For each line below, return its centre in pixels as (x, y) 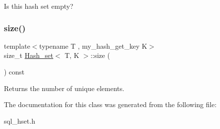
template (17, 46)
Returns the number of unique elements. (64, 88)
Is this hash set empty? (39, 6)
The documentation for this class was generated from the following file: (110, 104)
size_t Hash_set (29, 55)
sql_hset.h (20, 120)
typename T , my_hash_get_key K (93, 46)
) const (14, 72)
